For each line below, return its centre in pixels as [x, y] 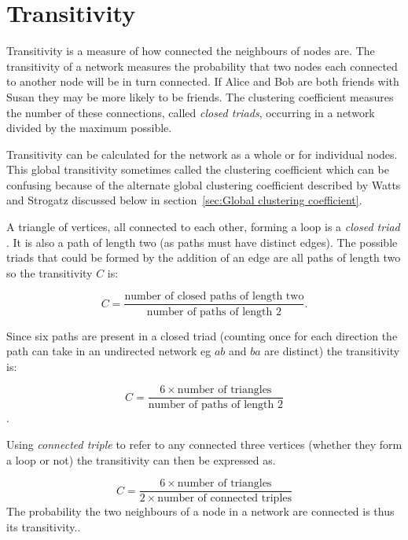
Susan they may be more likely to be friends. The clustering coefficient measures [200, 96]
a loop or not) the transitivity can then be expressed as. [141, 459]
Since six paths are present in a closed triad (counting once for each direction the [202, 335]
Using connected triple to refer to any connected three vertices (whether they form [204, 444]
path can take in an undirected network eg [109, 351]
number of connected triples [225, 499]
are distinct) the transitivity [332, 351]
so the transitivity [50, 272]
